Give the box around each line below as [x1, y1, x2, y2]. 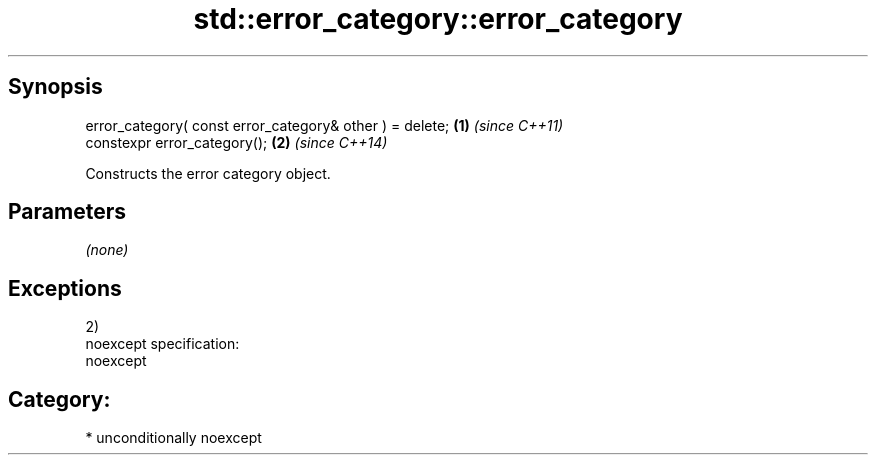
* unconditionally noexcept [85, 429, 262, 447]
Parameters [8, 199, 126, 225]
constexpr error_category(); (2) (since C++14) [85, 133, 388, 151]
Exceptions [8, 275, 122, 301]
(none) [85, 241, 129, 259]
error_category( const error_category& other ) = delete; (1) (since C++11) [85, 116, 564, 134]
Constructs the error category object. [85, 164, 331, 182]
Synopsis [8, 74, 103, 100]
